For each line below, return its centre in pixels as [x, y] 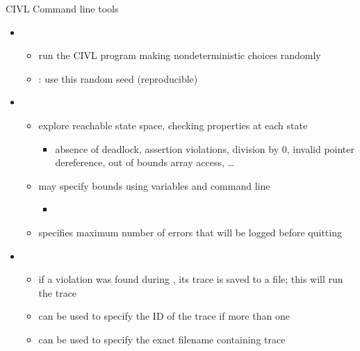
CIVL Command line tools [62, 8]
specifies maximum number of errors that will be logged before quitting [190, 232]
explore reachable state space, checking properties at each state [173, 125]
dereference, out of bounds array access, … [145, 162]
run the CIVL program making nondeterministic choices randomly [180, 55]
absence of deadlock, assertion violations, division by [167, 148]
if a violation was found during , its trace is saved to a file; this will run [191, 279]
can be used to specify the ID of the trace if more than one [164, 316]
